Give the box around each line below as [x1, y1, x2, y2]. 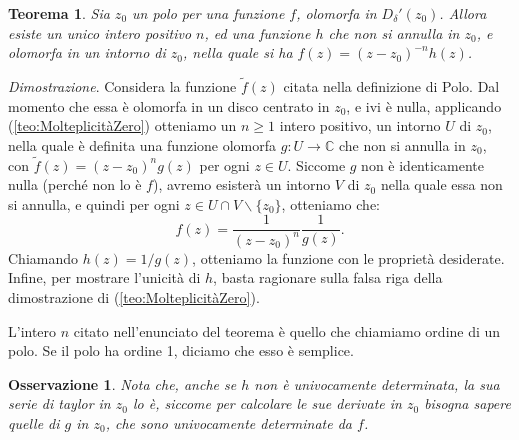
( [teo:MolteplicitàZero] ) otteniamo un [8, 115, 237, 136]
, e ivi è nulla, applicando [346, 95, 502, 116]
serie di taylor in [8, 393, 111, 414]
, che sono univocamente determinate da [105, 412, 352, 433]
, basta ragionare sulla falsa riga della [213, 267, 443, 288]
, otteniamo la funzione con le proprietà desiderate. [192, 247, 505, 268]
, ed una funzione [204, 22, 311, 43]
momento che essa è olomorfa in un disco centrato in [8, 95, 330, 116]
